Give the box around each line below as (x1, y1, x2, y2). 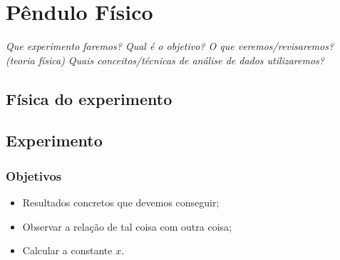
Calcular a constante (22, 243, 113, 258)
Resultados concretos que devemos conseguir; (22, 195, 220, 210)
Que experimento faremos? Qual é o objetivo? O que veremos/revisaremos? (6, 39, 334, 54)
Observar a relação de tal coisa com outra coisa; (22, 219, 232, 234)
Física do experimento (6, 87, 172, 109)
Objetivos (6, 166, 62, 184)
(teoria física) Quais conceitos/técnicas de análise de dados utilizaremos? (6, 52, 324, 67)
